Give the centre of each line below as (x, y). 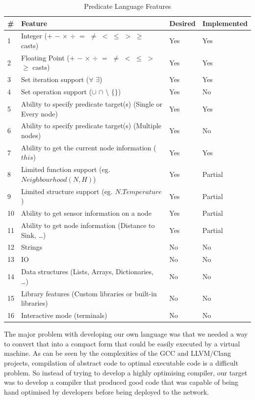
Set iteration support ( (55, 79)
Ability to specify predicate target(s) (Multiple (91, 126)
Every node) (39, 113)
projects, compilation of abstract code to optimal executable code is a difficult (121, 362)
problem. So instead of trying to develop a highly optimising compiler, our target (126, 372)
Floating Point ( (45, 57)
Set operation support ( (57, 92)
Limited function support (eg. (66, 169)
